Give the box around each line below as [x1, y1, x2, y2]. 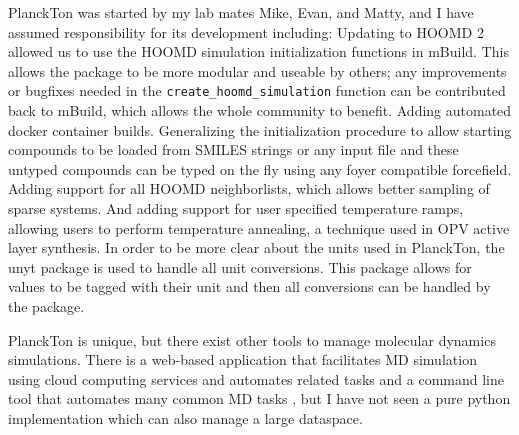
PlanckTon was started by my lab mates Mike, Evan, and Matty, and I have [8, 2, 474, 22]
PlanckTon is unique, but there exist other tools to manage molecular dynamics [8, 329, 496, 350]
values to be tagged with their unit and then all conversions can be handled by [8, 276, 491, 297]
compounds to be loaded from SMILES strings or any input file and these [8, 139, 459, 160]
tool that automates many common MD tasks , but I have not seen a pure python [8, 388, 511, 409]
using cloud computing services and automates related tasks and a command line [8, 368, 504, 389]
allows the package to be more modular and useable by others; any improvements [8, 60, 507, 81]
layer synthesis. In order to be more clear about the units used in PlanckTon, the [8, 237, 505, 258]
